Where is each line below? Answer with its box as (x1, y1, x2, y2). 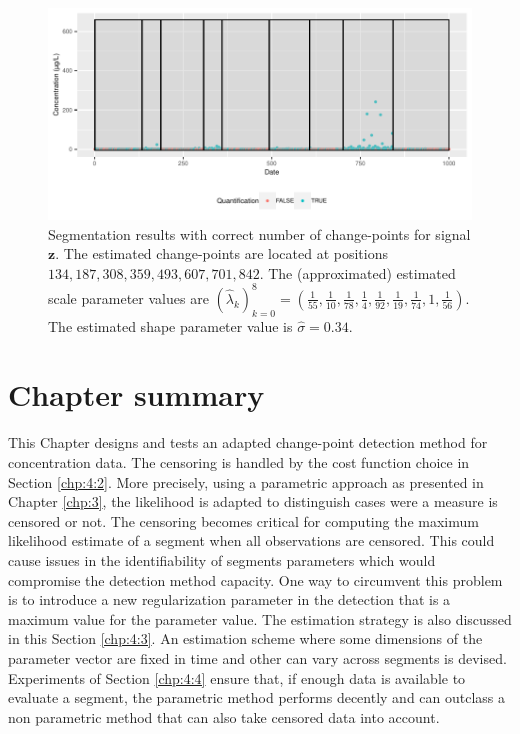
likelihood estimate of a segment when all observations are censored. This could (8, 530, 495, 551)
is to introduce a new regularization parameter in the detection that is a (8, 589, 451, 610)
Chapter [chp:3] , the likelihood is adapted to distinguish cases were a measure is (8, 491, 498, 512)
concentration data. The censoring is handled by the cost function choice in (8, 451, 470, 472)
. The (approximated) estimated (259, 262, 456, 283)
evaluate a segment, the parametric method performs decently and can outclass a (8, 687, 506, 708)
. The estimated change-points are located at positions (55, 243, 388, 264)
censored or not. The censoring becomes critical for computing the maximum (8, 510, 479, 531)
